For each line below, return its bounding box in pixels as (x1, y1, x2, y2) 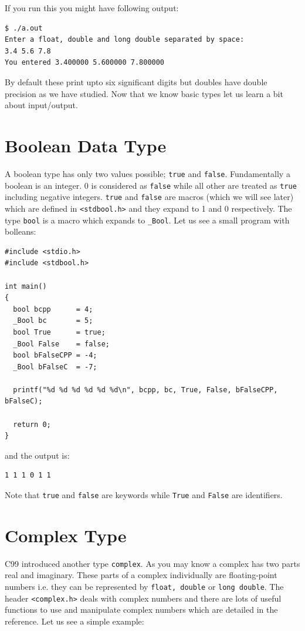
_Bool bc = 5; (13, 316, 93, 325)
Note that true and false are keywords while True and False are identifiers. (5, 489, 283, 501)
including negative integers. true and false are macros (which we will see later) (5, 191, 294, 203)
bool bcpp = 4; (13, 305, 93, 313)
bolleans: (5, 225, 36, 238)
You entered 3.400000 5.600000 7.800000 (5, 58, 165, 67)
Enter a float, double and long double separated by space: (5, 35, 245, 44)
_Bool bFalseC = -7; (13, 362, 97, 371)
